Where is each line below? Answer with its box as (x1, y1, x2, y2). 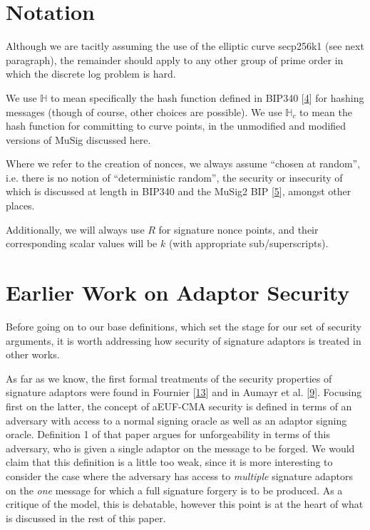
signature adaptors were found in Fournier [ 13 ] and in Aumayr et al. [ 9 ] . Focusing (6, 385, 362, 400)
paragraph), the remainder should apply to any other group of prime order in (6, 52, 344, 67)
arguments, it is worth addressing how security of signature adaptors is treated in (6, 333, 361, 348)
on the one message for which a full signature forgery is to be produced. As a (6, 482, 343, 497)
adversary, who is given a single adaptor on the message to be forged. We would (6, 440, 355, 455)
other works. (6, 347, 60, 362)
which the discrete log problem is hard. (6, 66, 176, 81)
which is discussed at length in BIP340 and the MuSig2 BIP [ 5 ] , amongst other (6, 184, 351, 199)
